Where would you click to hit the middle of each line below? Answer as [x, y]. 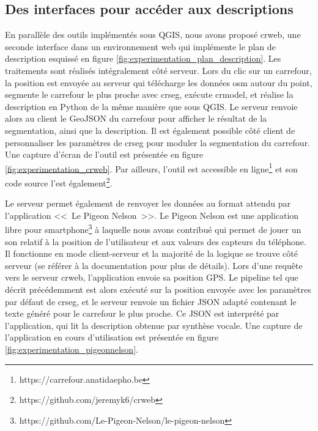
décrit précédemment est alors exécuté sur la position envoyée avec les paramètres [158, 289]
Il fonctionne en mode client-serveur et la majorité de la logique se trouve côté [151, 253]
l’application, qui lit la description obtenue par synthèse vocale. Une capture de [154, 325]
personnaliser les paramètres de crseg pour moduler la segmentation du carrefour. [158, 142]
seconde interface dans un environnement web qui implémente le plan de [140, 46]
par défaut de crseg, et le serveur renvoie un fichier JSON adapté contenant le [151, 301]
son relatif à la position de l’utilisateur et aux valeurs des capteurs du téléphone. [156, 241]
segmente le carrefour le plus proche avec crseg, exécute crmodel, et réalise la [149, 94]
